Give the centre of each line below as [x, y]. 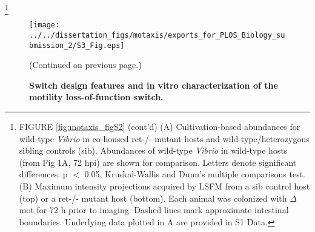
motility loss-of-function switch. [96, 97]
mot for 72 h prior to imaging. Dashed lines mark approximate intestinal [154, 210]
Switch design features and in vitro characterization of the [154, 85]
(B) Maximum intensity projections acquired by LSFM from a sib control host [164, 186]
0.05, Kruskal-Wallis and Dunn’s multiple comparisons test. [195, 174]
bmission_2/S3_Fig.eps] [77, 45]
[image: [45, 25]
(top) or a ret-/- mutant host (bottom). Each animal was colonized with [153, 198]
